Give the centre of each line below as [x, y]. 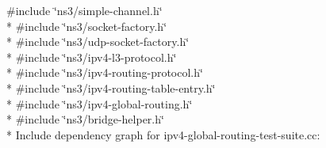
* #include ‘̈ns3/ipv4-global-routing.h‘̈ [100, 103]
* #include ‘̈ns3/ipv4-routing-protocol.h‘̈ [105, 72]
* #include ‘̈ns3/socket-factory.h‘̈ [87, 26]
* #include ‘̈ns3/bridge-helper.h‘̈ [85, 119]
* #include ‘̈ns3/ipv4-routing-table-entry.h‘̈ [111, 87]
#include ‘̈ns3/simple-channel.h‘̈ [84, 10]
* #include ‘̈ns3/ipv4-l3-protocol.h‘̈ [92, 57]
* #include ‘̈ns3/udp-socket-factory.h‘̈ [98, 42]
